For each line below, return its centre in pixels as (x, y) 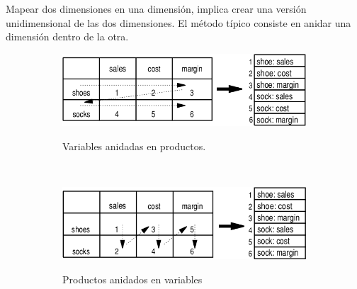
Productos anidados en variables (132, 279)
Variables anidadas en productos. (134, 146)
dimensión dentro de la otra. (67, 36)
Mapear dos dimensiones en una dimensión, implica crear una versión (156, 8)
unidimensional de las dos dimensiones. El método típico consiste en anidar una (178, 22)
